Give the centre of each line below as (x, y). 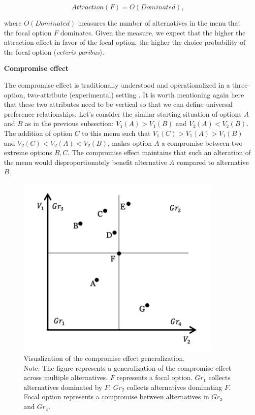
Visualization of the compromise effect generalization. (104, 358)
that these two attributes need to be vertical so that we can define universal (118, 104)
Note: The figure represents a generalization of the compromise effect (127, 367)
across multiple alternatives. (66, 377)
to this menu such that (116, 133)
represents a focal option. (155, 377)
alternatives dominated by (63, 387)
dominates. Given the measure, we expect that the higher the (153, 32)
